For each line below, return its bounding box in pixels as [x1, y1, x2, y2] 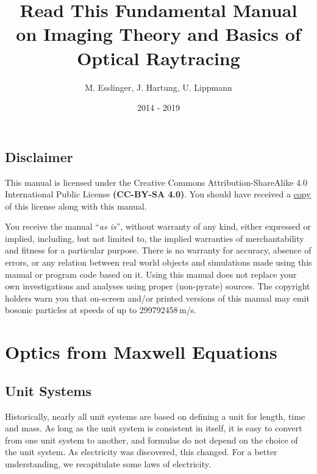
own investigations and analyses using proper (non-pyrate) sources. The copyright [5, 280, 310, 292]
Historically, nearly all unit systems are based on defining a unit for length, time [5, 409, 305, 422]
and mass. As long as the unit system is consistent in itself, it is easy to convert [5, 422, 302, 434]
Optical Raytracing [77, 45, 240, 70]
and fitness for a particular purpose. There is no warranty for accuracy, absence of [5, 244, 312, 256]
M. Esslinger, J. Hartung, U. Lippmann [85, 80, 232, 93]
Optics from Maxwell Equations [5, 339, 277, 364]
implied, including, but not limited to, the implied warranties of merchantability [5, 232, 304, 244]
